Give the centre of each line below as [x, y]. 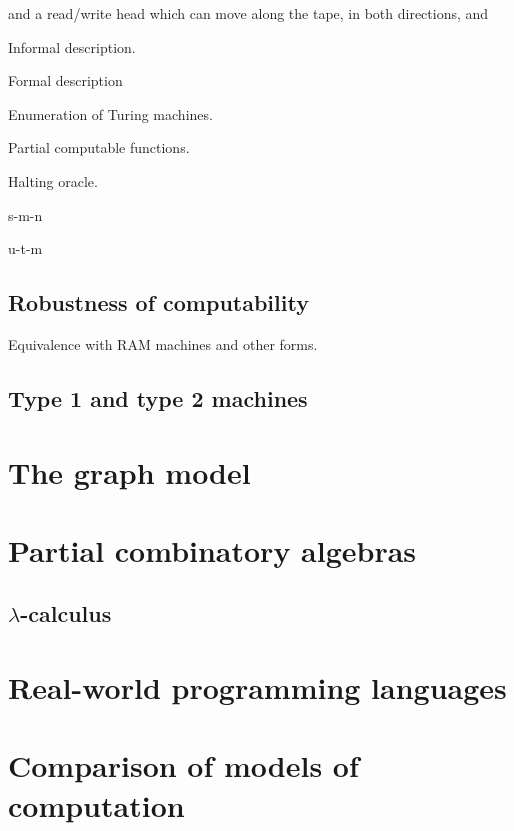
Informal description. [72, 46]
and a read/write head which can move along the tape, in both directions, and [248, 13]
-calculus [66, 613]
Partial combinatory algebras [212, 549]
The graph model [129, 471]
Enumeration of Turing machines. [110, 113]
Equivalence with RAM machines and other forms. [163, 343]
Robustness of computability [158, 302]
